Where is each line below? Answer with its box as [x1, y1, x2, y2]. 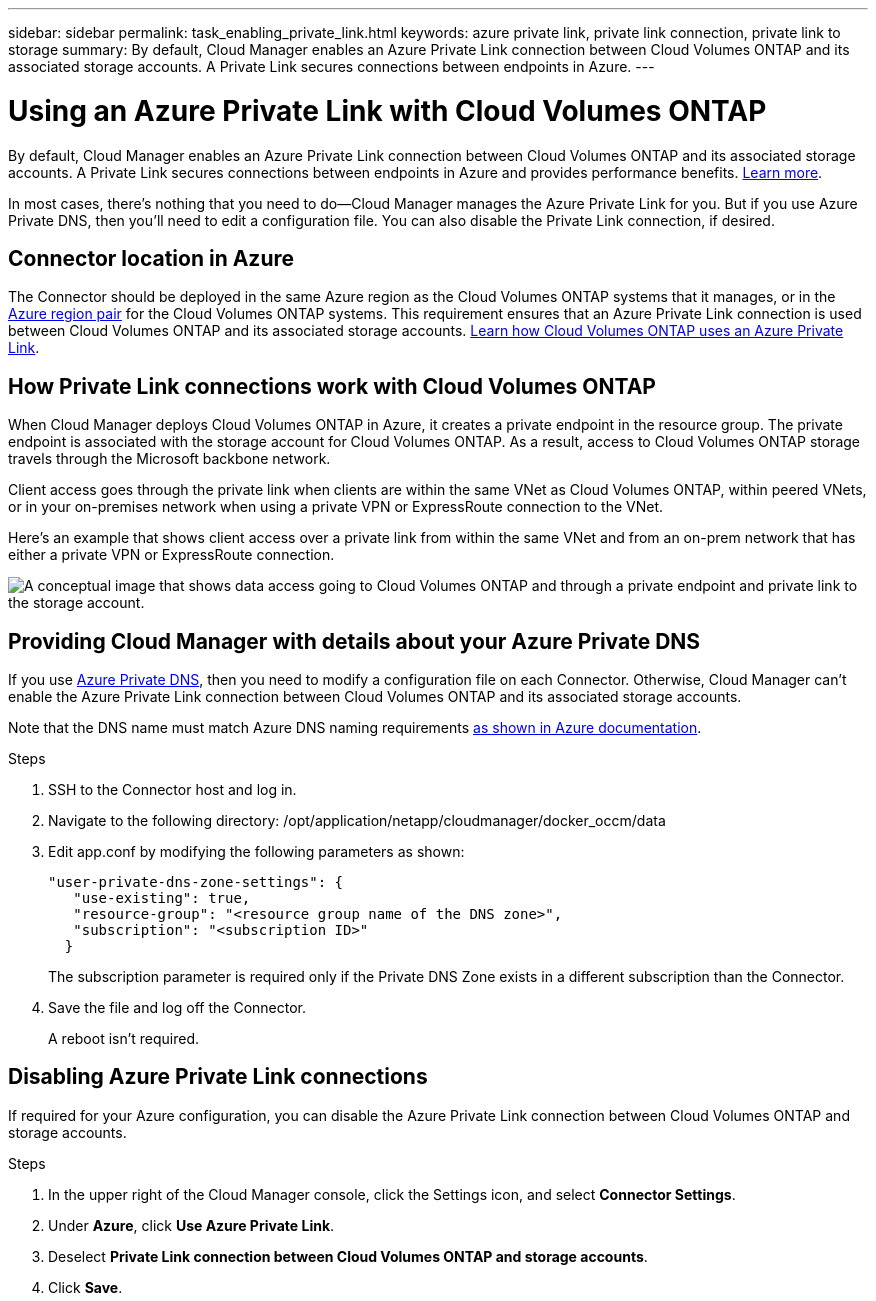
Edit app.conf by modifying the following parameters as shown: [48, 843, 465, 861]
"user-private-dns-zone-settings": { [48, 874, 344, 891]
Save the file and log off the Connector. [48, 999, 307, 1017]
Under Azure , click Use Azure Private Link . [48, 1216, 335, 1234]
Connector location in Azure [8, 245, 295, 271]
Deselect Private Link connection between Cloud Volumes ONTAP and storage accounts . [48, 1247, 648, 1265]
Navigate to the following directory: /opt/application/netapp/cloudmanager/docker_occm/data [48, 812, 666, 830]
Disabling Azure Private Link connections [8, 1064, 428, 1090]
